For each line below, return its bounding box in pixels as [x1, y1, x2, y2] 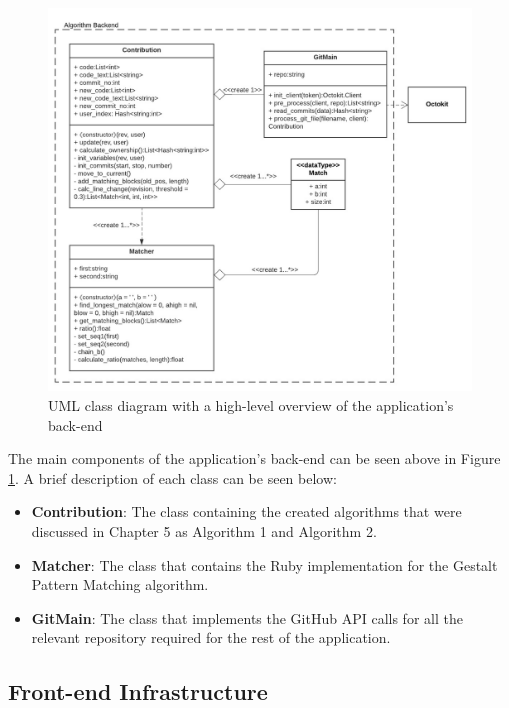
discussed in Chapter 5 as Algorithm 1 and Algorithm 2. [31, 520, 377, 541]
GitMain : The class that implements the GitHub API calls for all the [31, 607, 463, 628]
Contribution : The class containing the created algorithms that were [31, 501, 462, 522]
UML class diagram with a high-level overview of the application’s [48, 395, 454, 416]
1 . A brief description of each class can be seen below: [8, 467, 337, 488]
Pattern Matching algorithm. [31, 574, 209, 595]
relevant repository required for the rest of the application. [31, 627, 391, 648]
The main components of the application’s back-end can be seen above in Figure [8, 448, 501, 469]
